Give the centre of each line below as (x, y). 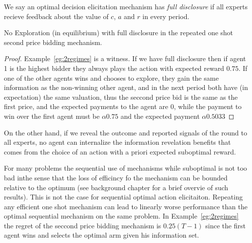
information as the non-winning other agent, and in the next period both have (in (126, 87)
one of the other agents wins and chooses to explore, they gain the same (111, 77)
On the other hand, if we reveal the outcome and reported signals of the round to (126, 132)
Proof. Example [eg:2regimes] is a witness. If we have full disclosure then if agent (125, 58)
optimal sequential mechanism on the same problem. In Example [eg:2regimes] (121, 216)
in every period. (166, 16)
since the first (225, 225)
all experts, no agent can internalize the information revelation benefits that (117, 142)
